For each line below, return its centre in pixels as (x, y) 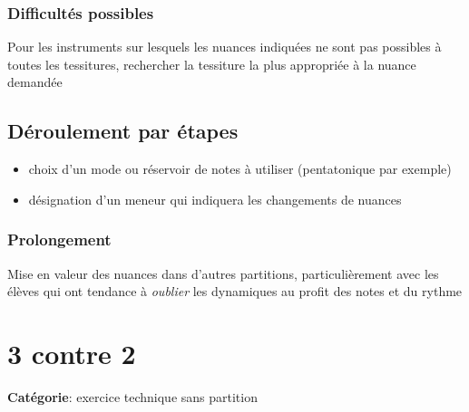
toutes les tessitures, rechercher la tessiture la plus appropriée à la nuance (212, 64)
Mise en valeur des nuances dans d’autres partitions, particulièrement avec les (223, 273)
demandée (35, 82)
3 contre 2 (72, 353)
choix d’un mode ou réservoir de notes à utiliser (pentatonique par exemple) (240, 169)
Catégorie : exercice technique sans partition (132, 396)
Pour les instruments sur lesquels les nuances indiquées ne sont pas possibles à (225, 47)
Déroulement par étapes (123, 131)
